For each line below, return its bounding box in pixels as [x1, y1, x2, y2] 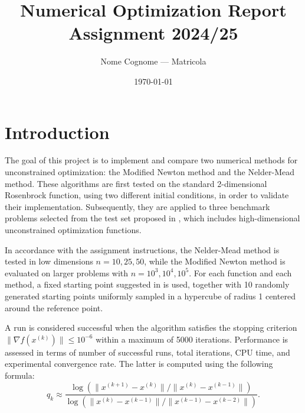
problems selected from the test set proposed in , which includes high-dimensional [5, 212, 300, 224]
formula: [5, 369, 35, 381]
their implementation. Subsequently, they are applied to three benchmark [5, 200, 270, 212]
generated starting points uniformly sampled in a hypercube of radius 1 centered [5, 289, 296, 302]
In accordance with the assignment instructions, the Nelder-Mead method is [5, 243, 280, 256]
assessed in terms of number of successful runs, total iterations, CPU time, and [5, 346, 290, 358]
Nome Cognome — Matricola [100, 55, 206, 67]
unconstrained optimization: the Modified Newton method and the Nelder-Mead [5, 166, 294, 178]
